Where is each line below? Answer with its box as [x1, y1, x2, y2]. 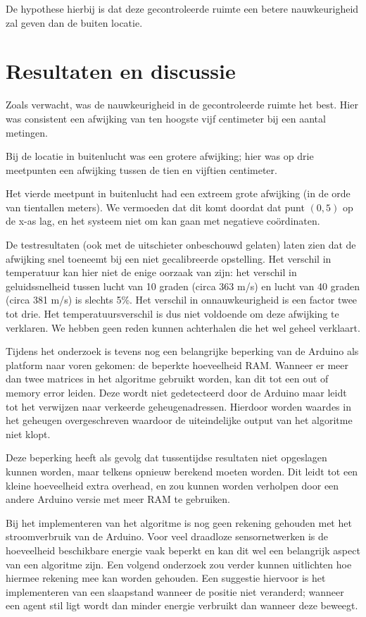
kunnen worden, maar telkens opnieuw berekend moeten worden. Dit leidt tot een [6, 463, 358, 478]
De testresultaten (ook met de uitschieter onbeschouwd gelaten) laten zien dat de [6, 237, 356, 252]
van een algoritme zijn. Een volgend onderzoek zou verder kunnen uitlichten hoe [6, 556, 352, 571]
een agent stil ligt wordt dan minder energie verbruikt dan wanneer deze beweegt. [6, 598, 358, 613]
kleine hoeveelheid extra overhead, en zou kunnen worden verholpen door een [6, 478, 339, 492]
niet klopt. [6, 426, 51, 441]
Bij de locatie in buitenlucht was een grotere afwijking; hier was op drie [6, 149, 314, 163]
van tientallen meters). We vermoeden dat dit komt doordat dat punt [6, 199, 305, 214]
